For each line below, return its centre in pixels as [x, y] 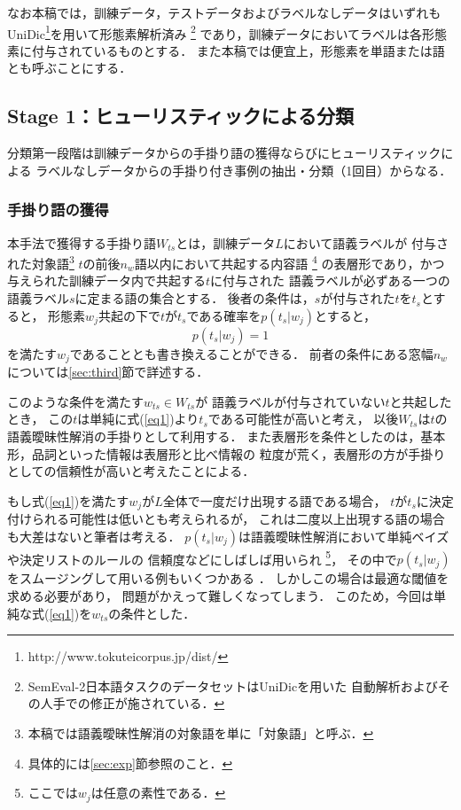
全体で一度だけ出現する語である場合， [274, 500]
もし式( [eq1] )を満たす [68, 500]
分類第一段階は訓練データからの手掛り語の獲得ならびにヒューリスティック [224, 153]
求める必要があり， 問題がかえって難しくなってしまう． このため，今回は [221, 595]
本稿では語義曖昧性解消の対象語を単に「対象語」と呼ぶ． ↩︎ [201, 732]
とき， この [40, 419]
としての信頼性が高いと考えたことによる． [131, 471]
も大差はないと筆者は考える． [94, 536]
